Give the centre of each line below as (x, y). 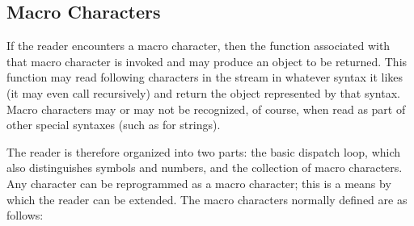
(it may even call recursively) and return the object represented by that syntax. (203, 92)
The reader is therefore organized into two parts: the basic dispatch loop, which (204, 151)
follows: (25, 215)
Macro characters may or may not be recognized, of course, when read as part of (206, 109)
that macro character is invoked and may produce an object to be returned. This (207, 61)
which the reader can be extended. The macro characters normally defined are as (207, 199)
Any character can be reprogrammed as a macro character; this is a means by (199, 183)
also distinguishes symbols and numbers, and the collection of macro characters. (205, 167)
